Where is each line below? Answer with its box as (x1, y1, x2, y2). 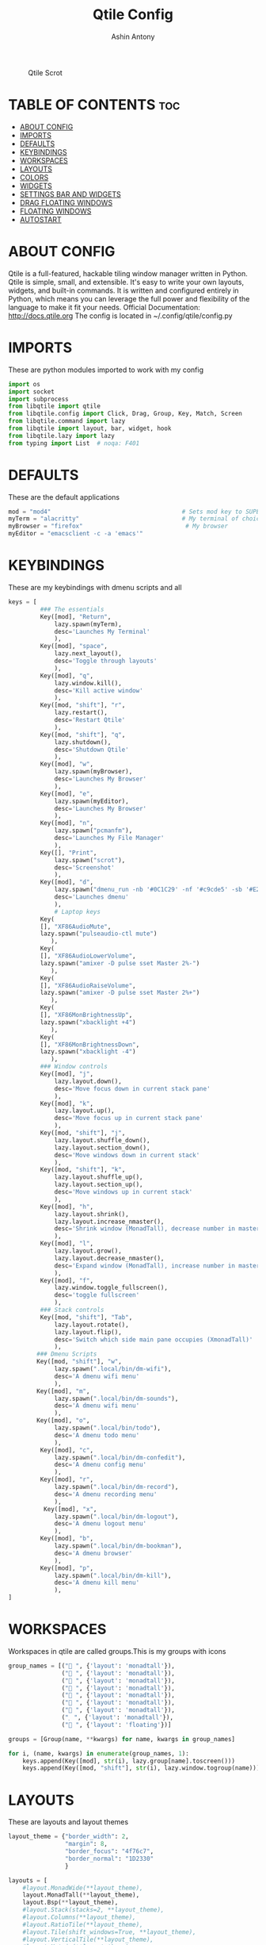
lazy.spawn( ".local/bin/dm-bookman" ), (54, 1542, 182, 1550)
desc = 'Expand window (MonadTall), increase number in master (54, 1261, 260, 1270)
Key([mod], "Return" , (40, 612, 112, 620)
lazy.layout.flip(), (54, 1328, 123, 1336)
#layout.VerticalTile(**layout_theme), (22, 1935, 154, 1943)
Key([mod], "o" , (36, 1417, 90, 1425)
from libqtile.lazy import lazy (8, 432, 115, 439)
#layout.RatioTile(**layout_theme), (22, 1920, 144, 1928)
